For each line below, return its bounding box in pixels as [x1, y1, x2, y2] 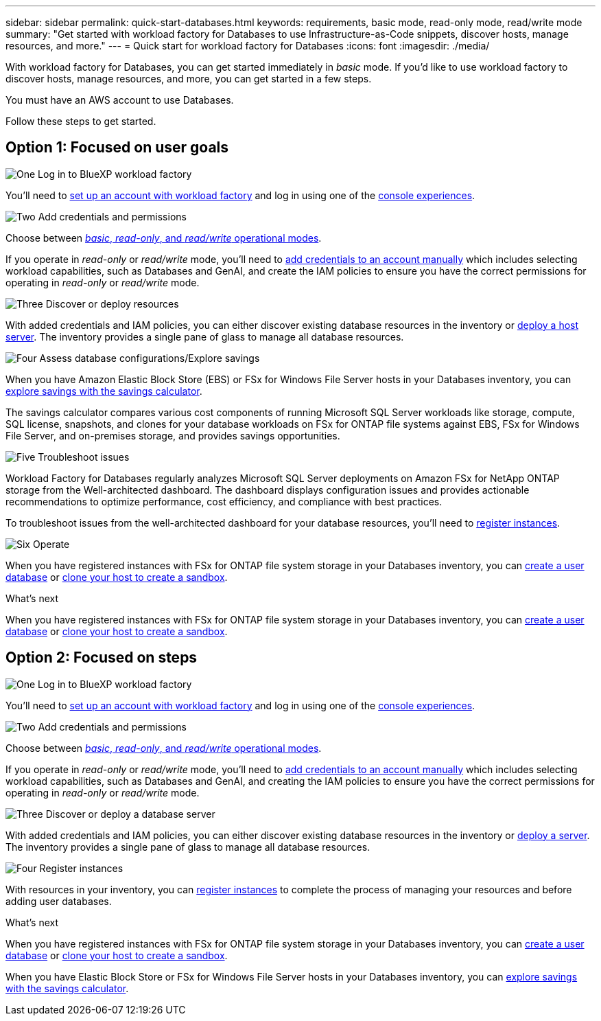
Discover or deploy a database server [45, 807, 215, 820]
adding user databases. [5, 895, 112, 907]
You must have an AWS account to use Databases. [5, 94, 234, 106]
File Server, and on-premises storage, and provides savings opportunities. [5, 429, 340, 441]
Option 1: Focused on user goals [5, 139, 229, 157]
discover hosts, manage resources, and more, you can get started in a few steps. [5, 73, 372, 84]
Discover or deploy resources [45, 297, 179, 310]
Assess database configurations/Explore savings [39, 352, 260, 364]
